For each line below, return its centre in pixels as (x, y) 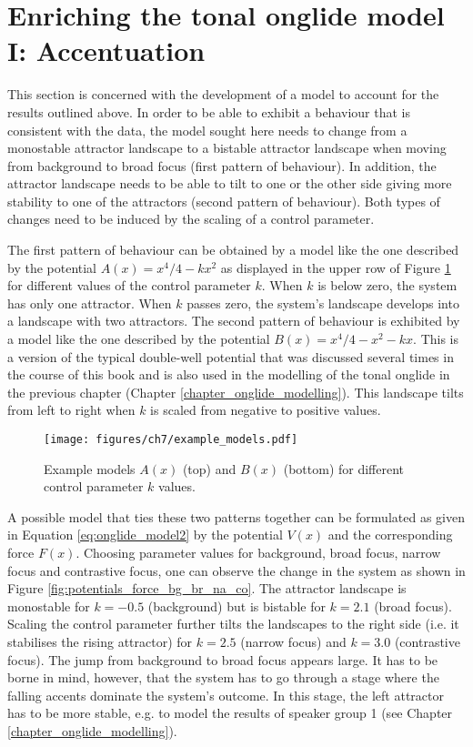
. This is (436, 339)
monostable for (49, 606)
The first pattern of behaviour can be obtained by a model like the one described (233, 250)
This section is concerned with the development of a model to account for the (223, 94)
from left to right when (71, 410)
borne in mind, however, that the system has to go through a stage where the (223, 677)
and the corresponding (390, 535)
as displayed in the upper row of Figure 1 (336, 267)
